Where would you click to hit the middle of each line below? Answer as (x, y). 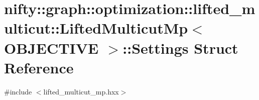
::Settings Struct (180, 47)
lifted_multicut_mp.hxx (81, 91)
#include (18, 91)
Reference (39, 67)
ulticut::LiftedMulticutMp (96, 28)
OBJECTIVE (51, 47)
